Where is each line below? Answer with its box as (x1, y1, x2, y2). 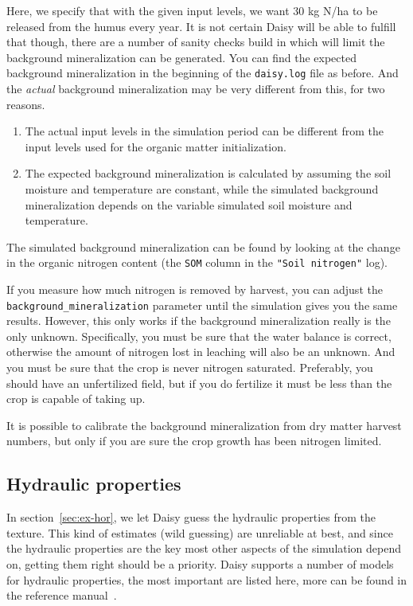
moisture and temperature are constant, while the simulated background (25, 181, 379, 197)
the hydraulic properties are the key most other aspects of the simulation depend (6, 540, 402, 557)
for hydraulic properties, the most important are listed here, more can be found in (6, 571, 407, 588)
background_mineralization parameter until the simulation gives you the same (6, 296, 398, 313)
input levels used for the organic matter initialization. (25, 138, 286, 154)
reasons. (6, 96, 45, 112)
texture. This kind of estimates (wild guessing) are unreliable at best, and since (6, 524, 393, 541)
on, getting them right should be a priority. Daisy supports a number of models (6, 556, 394, 573)
